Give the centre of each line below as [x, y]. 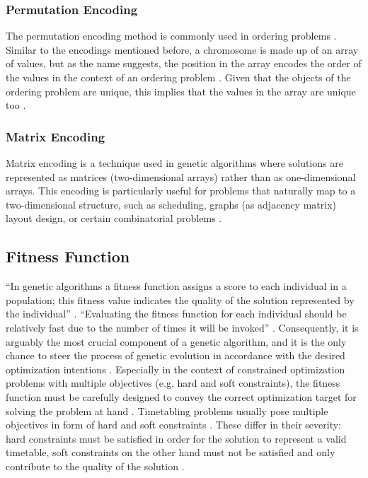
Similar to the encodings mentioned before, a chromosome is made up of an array [182, 49]
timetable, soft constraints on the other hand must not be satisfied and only [171, 452]
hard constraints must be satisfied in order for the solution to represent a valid [176, 438]
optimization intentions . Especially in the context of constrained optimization [176, 369]
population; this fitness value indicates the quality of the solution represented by [180, 299]
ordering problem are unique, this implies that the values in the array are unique [181, 91]
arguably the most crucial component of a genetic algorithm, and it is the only [176, 341]
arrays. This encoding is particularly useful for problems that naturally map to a [181, 191]
